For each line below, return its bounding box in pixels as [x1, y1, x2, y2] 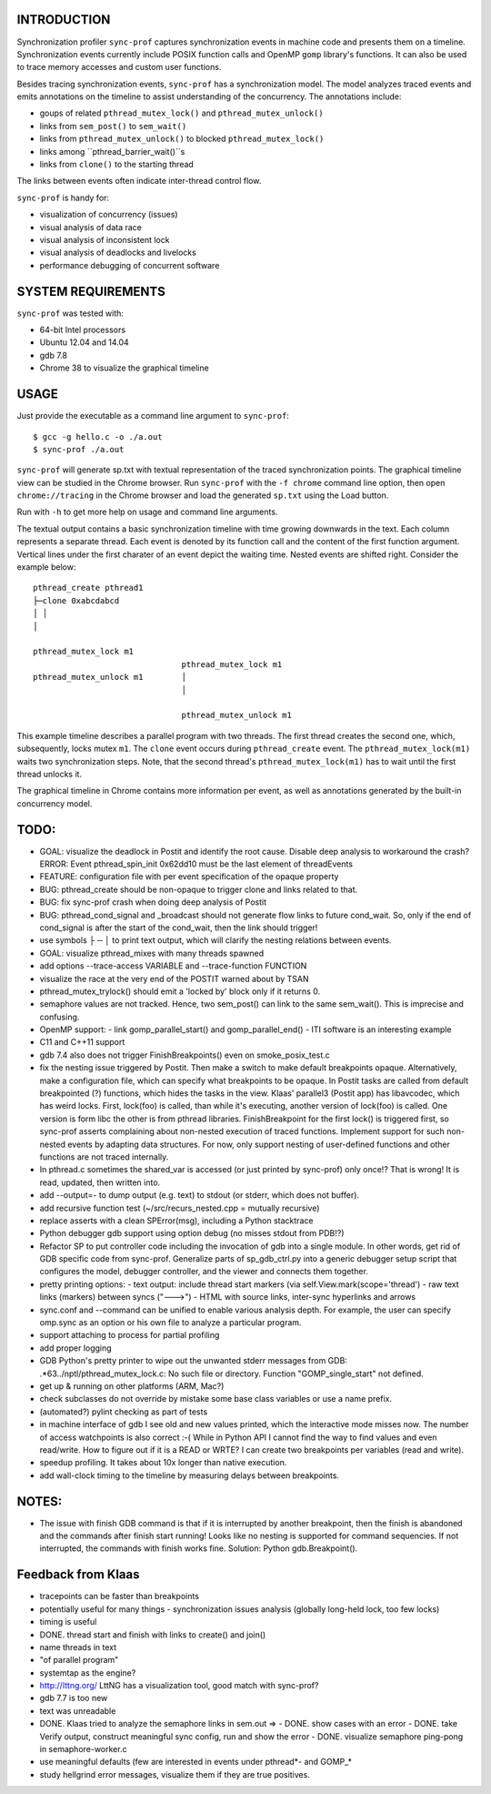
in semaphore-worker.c [39, 1744, 127, 1755]
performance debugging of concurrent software [39, 259, 220, 270]
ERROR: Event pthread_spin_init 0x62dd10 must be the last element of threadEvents [39, 858, 354, 869]
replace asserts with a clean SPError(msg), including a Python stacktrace [39, 1215, 314, 1226]
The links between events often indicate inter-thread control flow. [16, 176, 262, 187]
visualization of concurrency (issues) [39, 209, 178, 220]
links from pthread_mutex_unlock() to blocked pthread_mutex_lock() [39, 133, 325, 145]
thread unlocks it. [16, 768, 82, 779]
